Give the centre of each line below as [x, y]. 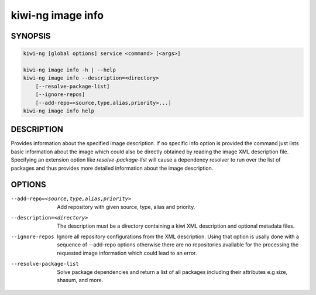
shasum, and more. [80, 280]
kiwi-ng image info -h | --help [70, 70]
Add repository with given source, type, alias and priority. [126, 207]
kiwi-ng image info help [59, 111]
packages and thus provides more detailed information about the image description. [112, 168]
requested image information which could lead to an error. [127, 253]
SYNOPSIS [31, 36]
